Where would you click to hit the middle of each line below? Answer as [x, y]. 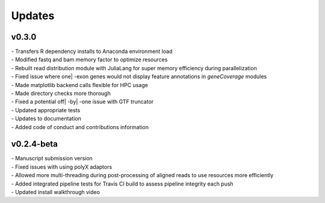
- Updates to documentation [46, 119]
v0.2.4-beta [35, 144]
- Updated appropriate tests [46, 110]
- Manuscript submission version [52, 159]
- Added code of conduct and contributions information [80, 127]
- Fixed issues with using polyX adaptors [62, 167]
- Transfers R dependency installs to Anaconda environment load [92, 52]
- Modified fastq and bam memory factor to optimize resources [89, 59]
